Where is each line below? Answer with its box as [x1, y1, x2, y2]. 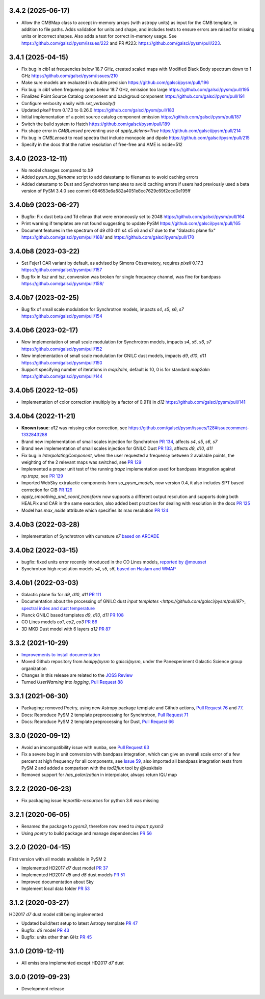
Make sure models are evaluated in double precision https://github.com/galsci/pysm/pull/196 [21, 80, 209, 85]
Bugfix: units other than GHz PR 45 [21, 934, 92, 940]
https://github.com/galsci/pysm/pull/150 [21, 360, 103, 365]
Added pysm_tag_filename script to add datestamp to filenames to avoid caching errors [21, 174, 199, 180]
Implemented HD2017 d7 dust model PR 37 [21, 865, 108, 871]
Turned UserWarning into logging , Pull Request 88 [21, 679, 123, 685]
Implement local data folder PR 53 [21, 886, 90, 891]
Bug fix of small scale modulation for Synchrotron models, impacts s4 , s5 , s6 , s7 [21, 306, 184, 312]
